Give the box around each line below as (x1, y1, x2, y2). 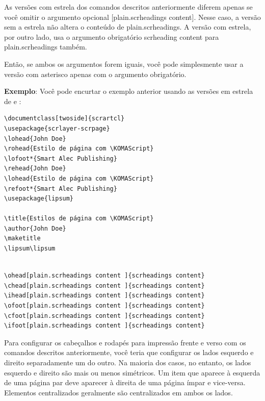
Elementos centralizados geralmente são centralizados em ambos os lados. (4, 387, 233, 397)
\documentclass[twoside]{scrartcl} (4, 115, 125, 122)
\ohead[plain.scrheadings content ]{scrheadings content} (4, 272, 205, 280)
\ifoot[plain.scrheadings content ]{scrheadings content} (4, 322, 205, 330)
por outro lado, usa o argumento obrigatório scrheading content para (4, 31, 219, 42)
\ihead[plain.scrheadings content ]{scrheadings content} (4, 292, 205, 299)
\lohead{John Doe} (4, 135, 66, 142)
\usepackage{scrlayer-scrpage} (4, 124, 110, 132)
